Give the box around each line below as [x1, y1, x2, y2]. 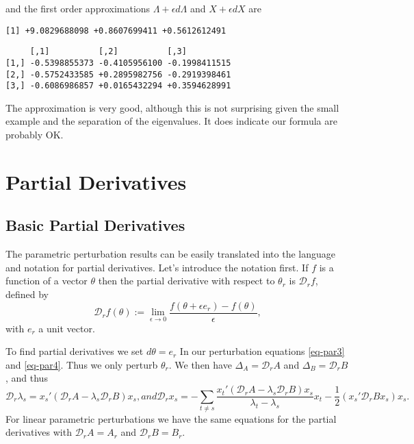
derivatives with [5, 425, 72, 439]
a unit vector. [38, 321, 95, 335]
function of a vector [5, 273, 88, 288]
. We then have [168, 357, 232, 371]
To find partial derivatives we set [5, 344, 144, 358]
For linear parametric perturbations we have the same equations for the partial [5, 411, 337, 425]
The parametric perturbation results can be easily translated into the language [5, 247, 336, 261]
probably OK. [5, 127, 64, 142]
